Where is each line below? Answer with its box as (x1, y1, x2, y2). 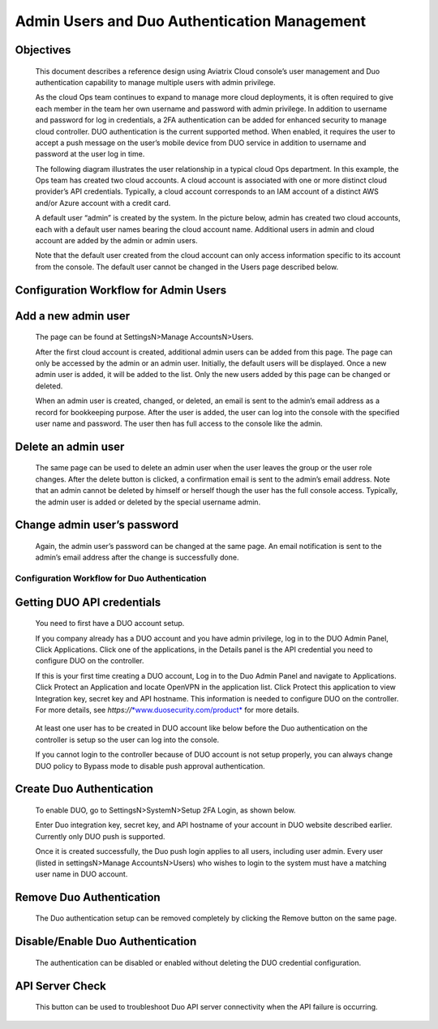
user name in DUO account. (35, 868, 128, 879)
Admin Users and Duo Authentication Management (15, 12, 367, 30)
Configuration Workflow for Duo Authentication (15, 572, 207, 584)
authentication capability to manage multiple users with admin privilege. (35, 77, 276, 87)
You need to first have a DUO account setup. (35, 619, 185, 628)
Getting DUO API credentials (15, 595, 161, 609)
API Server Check (15, 979, 107, 993)
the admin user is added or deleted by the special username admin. (35, 497, 261, 507)
